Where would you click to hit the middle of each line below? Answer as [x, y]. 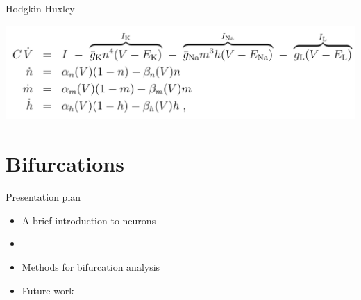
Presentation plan [43, 197]
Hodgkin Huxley [40, 8]
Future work [48, 290]
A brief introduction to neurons [89, 220]
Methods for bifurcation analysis [91, 266]
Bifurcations [65, 164]
